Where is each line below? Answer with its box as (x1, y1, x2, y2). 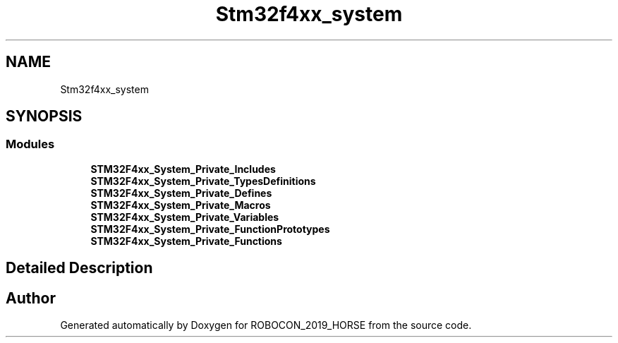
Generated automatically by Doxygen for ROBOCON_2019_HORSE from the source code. (60, 319, 472, 332)
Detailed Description (6, 259, 153, 277)
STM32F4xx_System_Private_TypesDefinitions (90, 174, 316, 187)
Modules (6, 137, 55, 152)
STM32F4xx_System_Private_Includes (90, 162, 276, 175)
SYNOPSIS (6, 107, 83, 126)
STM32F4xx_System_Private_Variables (90, 210, 279, 223)
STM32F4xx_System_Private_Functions (90, 234, 282, 247)
